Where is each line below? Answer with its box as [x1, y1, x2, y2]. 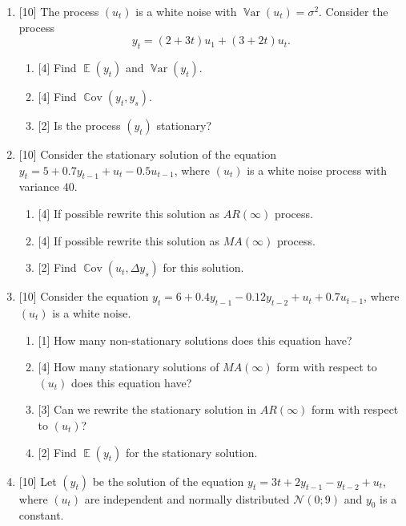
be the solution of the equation [92, 472, 244, 489]
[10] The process [18, 3, 99, 19]
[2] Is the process [38, 116, 121, 133]
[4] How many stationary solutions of [38, 358, 219, 375]
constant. [18, 507, 64, 524]
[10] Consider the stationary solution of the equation [18, 145, 276, 162]
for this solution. [163, 259, 244, 276]
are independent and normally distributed [84, 490, 290, 507]
